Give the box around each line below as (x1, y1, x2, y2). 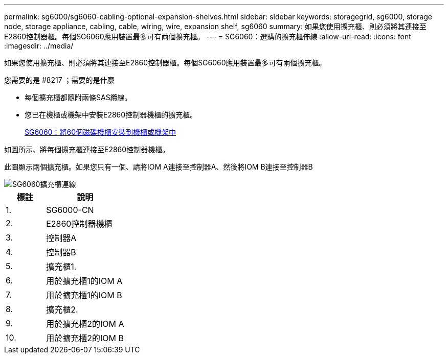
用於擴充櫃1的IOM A (46, 276, 123, 286)
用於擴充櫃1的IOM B (46, 290, 122, 300)
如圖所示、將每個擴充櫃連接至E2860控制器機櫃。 (4, 145, 170, 154)
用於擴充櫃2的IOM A (46, 319, 124, 329)
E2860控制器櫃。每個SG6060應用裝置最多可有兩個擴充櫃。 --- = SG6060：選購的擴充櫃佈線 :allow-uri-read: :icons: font (4, 32, 411, 41)
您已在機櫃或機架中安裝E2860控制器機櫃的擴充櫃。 (25, 110, 197, 119)
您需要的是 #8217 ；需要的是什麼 (4, 76, 115, 84)
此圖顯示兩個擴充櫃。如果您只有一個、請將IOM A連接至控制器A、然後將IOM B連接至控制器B (4, 162, 313, 171)
